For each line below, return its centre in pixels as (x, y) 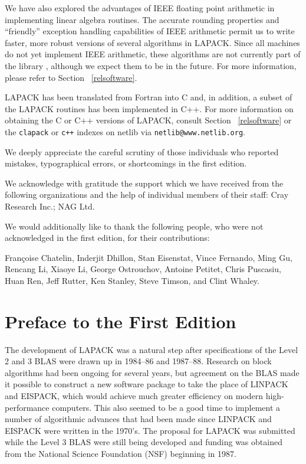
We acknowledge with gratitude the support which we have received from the (144, 183)
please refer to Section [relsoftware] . (71, 77)
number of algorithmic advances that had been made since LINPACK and (138, 419)
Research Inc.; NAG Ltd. (50, 206)
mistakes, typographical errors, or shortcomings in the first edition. (126, 163)
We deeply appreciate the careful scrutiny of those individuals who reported (142, 151)
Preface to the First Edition (121, 321)
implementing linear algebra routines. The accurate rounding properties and (142, 19)
